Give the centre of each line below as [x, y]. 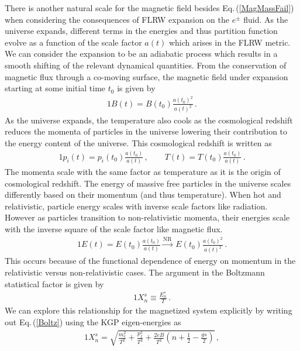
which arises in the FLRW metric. [230, 42]
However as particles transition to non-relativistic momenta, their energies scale [147, 217]
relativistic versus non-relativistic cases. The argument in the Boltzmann [135, 272]
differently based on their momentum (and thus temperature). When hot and [143, 195]
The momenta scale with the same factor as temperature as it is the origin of [143, 171]
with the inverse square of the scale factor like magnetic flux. [114, 228]
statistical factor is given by [54, 283]
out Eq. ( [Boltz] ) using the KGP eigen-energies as [93, 321]
